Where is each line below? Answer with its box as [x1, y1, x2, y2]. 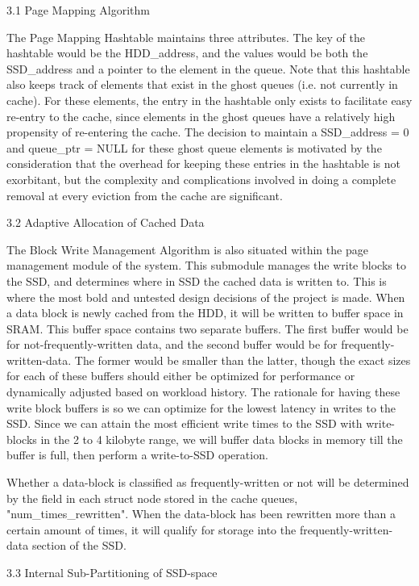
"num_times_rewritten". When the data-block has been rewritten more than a [6, 505, 396, 522]
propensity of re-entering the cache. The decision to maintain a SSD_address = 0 [6, 123, 409, 140]
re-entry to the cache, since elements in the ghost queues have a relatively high [6, 107, 396, 124]
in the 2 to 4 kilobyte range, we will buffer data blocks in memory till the [40, 430, 403, 447]
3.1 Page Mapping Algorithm [6, 2, 150, 18]
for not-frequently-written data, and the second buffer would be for [6, 336, 338, 353]
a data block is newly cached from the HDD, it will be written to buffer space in [6, 304, 404, 321]
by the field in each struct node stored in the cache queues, [6, 489, 298, 506]
